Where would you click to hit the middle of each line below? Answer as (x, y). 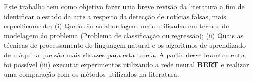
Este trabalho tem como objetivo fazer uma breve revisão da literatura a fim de (124, 6)
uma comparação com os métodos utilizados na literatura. (92, 74)
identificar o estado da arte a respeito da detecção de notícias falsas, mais (115, 16)
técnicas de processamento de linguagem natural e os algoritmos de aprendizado (125, 45)
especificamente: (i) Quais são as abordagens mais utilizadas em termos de (117, 26)
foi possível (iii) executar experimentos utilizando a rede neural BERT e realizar (126, 64)
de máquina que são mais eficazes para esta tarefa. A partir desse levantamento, (125, 54)
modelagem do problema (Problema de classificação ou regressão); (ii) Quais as (124, 35)
